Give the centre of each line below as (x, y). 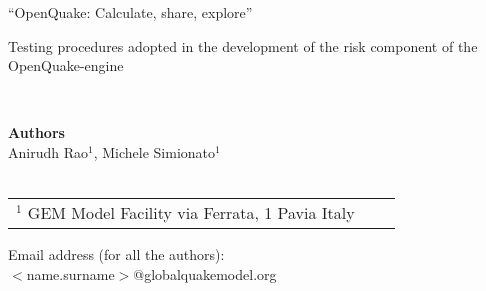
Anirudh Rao (48, 151)
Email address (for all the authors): (116, 254)
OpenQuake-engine (66, 65)
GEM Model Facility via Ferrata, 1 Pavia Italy (191, 213)
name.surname (70, 273)
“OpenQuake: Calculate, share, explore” (130, 12)
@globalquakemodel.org (205, 273)
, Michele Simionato (154, 151)
